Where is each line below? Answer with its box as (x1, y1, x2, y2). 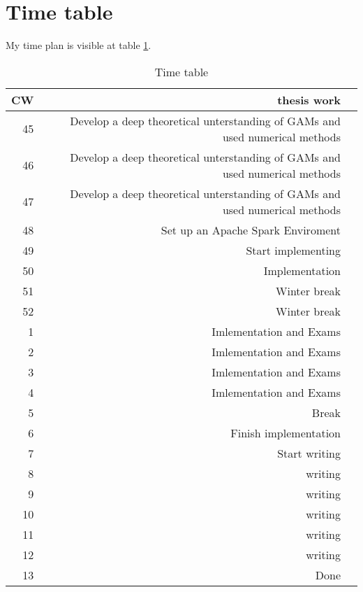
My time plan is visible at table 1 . (6, 38, 151, 52)
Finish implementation (230, 424, 341, 441)
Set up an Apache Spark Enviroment (161, 221, 341, 238)
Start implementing (246, 241, 341, 258)
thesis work (277, 91, 341, 108)
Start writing (277, 444, 341, 461)
